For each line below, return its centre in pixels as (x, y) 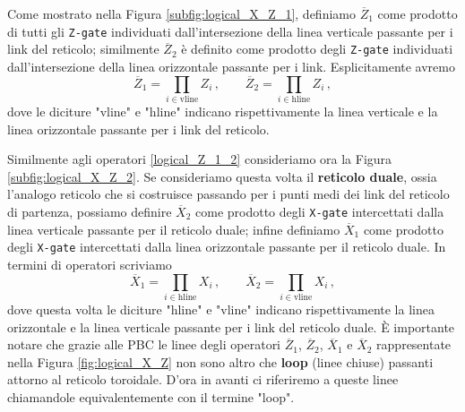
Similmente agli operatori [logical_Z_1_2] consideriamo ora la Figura (200, 159)
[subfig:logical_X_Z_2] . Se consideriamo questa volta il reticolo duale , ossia (222, 176)
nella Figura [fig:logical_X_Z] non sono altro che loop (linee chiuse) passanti (220, 361)
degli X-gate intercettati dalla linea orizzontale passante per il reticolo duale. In (227, 247)
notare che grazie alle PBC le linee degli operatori (144, 344)
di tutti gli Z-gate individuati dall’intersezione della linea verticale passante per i (230, 31)
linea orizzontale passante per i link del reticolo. (138, 129)
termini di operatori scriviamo (90, 264)
